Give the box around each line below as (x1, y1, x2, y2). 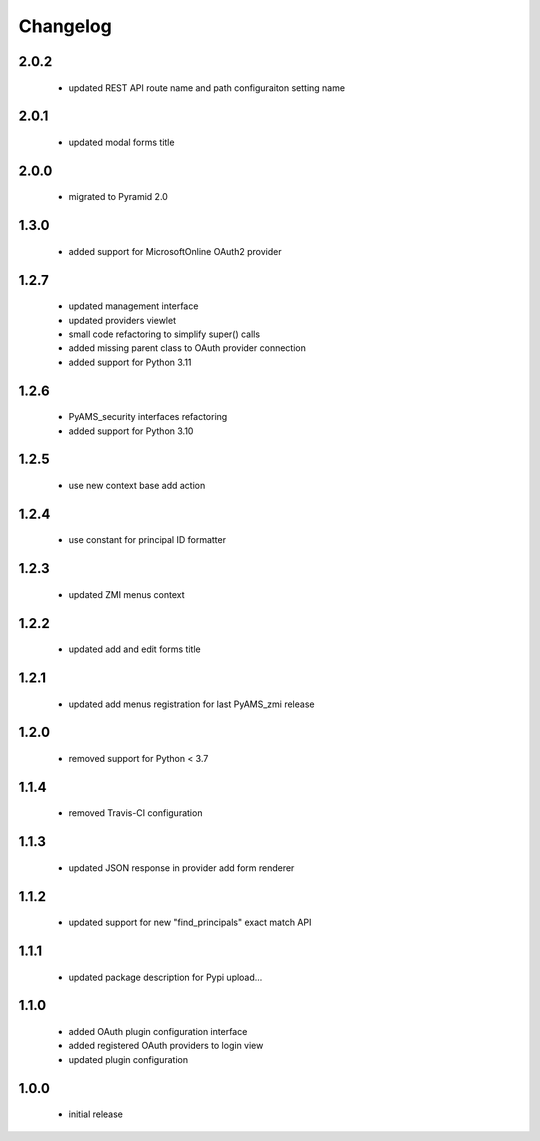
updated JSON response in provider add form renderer (68, 861, 295, 874)
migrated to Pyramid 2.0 (68, 191, 169, 203)
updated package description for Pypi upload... (68, 971, 263, 983)
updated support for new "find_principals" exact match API (68, 916, 312, 929)
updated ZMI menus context (68, 588, 185, 600)
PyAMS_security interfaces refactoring (68, 411, 228, 423)
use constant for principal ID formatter (68, 534, 227, 546)
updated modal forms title (68, 136, 175, 148)
